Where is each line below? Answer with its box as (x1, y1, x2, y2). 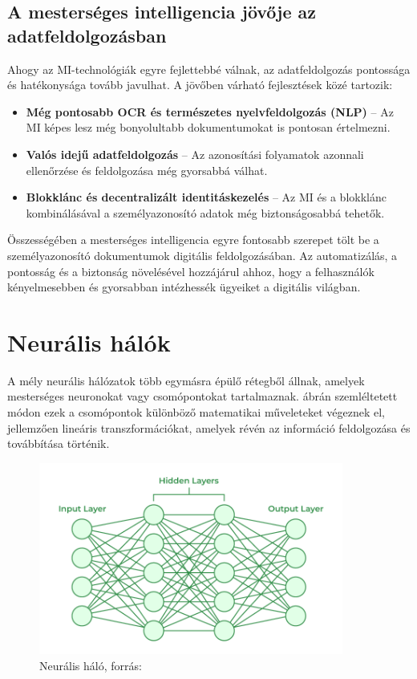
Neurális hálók (7, 325, 171, 358)
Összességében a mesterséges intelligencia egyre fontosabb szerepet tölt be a (7, 231, 379, 248)
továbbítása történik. (7, 435, 110, 452)
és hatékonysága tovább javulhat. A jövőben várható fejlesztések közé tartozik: (7, 76, 393, 93)
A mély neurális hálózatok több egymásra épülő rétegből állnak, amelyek (7, 372, 365, 388)
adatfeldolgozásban (7, 22, 167, 47)
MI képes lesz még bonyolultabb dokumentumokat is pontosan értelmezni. (26, 119, 391, 136)
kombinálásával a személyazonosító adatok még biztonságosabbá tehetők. (26, 204, 385, 221)
